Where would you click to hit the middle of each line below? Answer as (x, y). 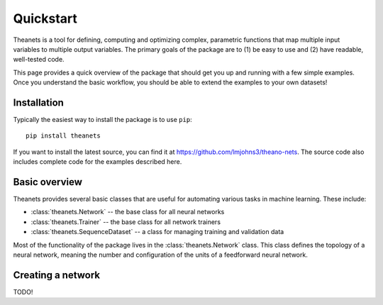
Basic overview (48, 182)
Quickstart (45, 18)
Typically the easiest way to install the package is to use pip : (102, 120)
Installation (38, 102)
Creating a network (57, 275)
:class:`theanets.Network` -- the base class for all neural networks (128, 212)
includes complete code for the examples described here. (98, 162)
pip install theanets (63, 136)
